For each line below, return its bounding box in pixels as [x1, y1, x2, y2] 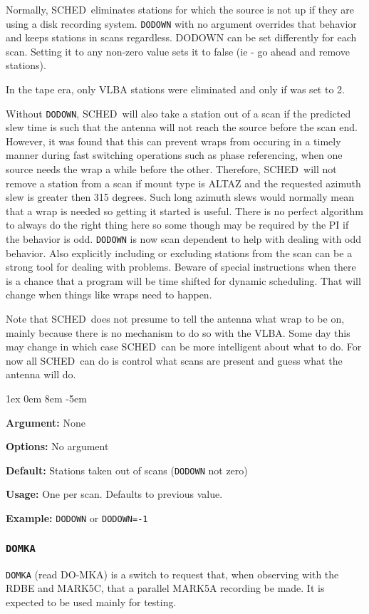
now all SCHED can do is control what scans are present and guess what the [6, 353, 343, 368]
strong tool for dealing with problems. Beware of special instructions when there [6, 259, 356, 274]
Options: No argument [6, 439, 109, 454]
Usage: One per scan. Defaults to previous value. [6, 486, 223, 501]
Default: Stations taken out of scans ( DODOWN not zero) [6, 462, 248, 477]
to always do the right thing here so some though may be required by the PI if [6, 217, 349, 232]
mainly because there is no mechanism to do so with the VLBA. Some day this [6, 325, 350, 340]
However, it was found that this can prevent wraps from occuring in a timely [6, 133, 341, 148]
